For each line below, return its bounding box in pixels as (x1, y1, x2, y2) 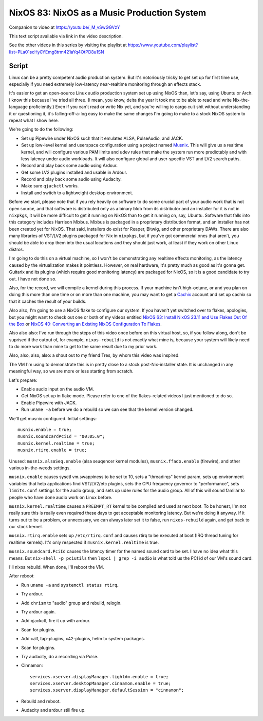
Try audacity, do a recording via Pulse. (21, 653, 98, 659)
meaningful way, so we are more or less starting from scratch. (9, 368, 134, 374)
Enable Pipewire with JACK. (21, 400, 77, 406)
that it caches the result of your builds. (9, 298, 87, 304)
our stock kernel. (9, 524, 43, 530)
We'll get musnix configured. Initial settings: (9, 415, 97, 421)
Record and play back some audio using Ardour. (21, 163, 118, 168)
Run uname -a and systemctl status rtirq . (21, 582, 119, 588)
